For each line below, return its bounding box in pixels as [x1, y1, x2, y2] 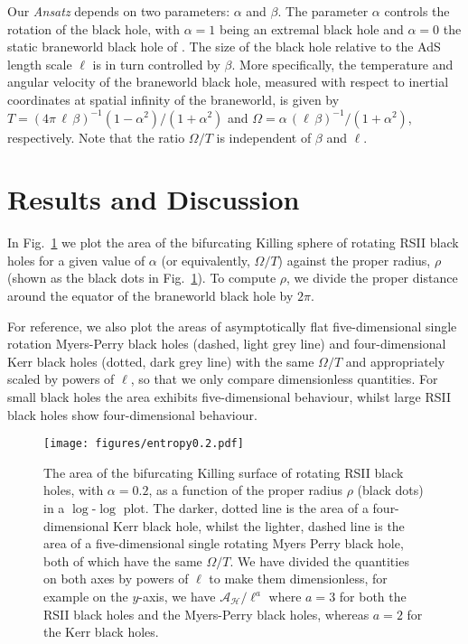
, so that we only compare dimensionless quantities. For [130, 369, 438, 388]
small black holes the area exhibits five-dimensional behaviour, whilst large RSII [7, 387, 452, 406]
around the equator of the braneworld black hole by [7, 286, 294, 305]
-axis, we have [138, 587, 216, 606]
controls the [384, 2, 450, 20]
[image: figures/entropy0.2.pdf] [43, 437, 244, 451]
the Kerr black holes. [43, 622, 159, 641]
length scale [7, 54, 72, 73]
